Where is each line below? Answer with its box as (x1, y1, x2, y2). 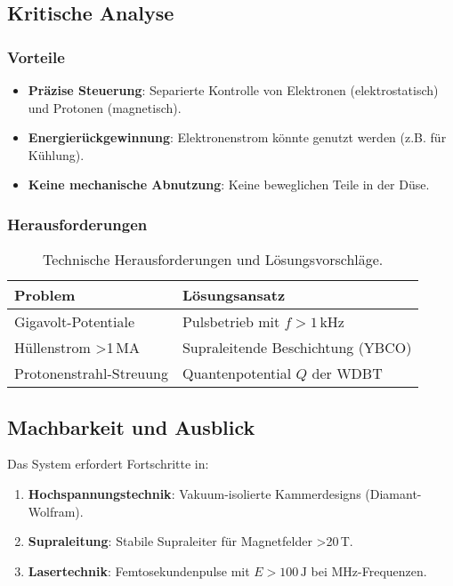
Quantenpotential (182, 363, 292, 384)
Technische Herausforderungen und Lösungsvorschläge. (43, 249, 384, 270)
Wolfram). (28, 502, 84, 520)
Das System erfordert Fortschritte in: (7, 454, 209, 473)
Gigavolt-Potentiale (14, 311, 135, 333)
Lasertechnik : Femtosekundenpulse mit (28, 561, 250, 580)
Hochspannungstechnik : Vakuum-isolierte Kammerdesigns (28, 484, 361, 502)
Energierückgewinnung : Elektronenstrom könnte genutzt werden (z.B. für (28, 128, 447, 147)
